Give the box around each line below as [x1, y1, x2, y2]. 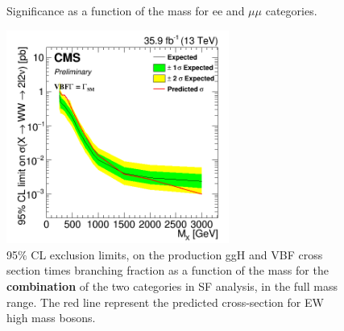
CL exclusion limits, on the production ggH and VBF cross [31, 246, 323, 263]
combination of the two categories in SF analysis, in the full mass [6, 277, 338, 294]
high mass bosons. [6, 309, 96, 326]
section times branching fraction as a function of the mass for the [6, 262, 329, 279]
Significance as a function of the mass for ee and [6, 2, 245, 19]
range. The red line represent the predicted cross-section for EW [6, 293, 324, 310]
